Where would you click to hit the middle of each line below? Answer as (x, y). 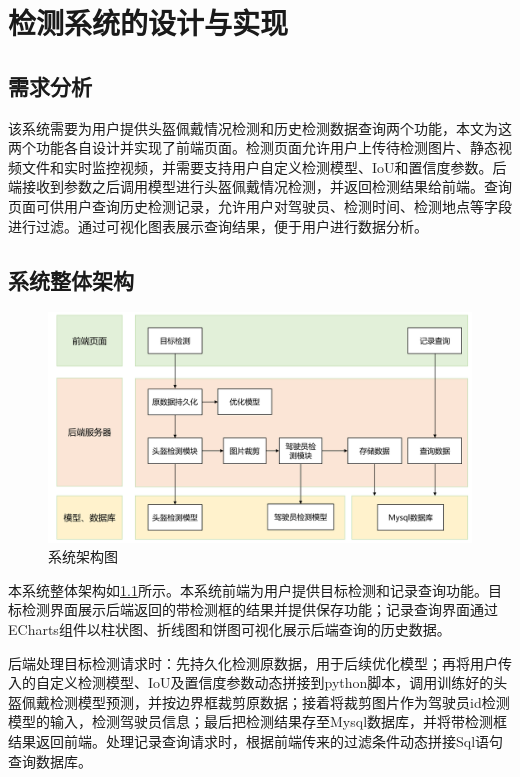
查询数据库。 (50, 760)
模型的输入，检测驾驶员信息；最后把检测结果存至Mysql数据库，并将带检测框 (258, 721)
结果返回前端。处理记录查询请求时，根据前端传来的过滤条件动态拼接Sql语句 (256, 740)
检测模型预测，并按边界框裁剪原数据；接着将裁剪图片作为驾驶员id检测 (279, 701)
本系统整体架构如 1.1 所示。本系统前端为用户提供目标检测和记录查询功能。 (248, 589)
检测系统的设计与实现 (148, 22)
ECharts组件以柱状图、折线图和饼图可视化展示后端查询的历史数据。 (229, 628)
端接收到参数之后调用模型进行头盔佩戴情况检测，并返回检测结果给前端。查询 (260, 186)
